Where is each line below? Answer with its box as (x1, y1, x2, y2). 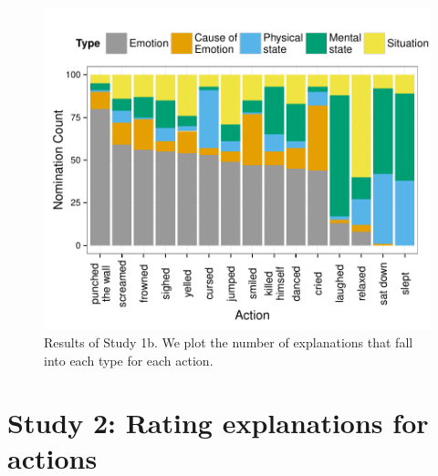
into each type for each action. (44, 350, 214, 369)
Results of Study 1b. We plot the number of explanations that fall (44, 332, 413, 351)
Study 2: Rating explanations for (7, 404, 429, 441)
